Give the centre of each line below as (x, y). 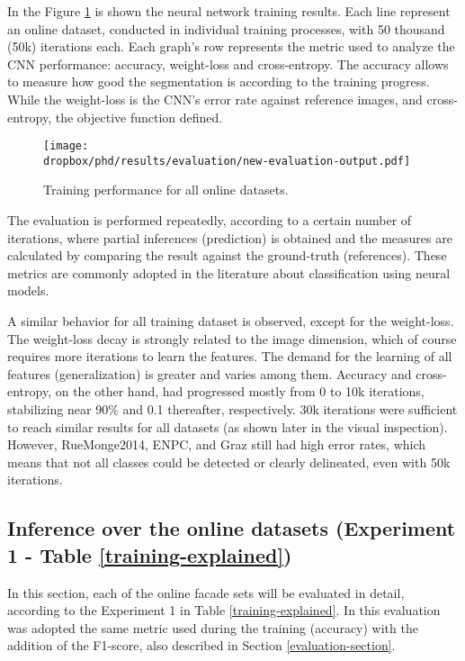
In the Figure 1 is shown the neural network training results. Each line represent (229, 11)
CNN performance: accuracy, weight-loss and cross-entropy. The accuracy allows (228, 63)
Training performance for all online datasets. (166, 190)
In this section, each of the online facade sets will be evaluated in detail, (206, 592)
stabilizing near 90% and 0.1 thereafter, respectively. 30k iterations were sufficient (232, 409)
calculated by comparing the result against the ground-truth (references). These (227, 255)
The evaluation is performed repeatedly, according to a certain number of (210, 220)
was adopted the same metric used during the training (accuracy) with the (213, 627)
